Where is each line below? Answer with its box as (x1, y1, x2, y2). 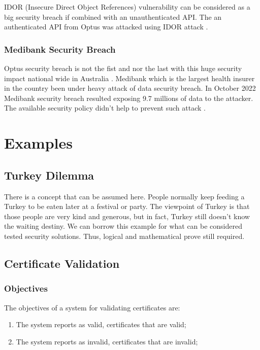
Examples (4, 132, 73, 153)
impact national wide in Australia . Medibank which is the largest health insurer (4, 73, 255, 83)
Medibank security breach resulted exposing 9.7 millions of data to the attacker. (4, 92, 253, 103)
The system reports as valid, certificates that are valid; (16, 319, 186, 330)
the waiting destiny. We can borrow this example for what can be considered (4, 221, 242, 231)
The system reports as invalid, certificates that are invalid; (16, 336, 198, 346)
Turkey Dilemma (4, 167, 94, 183)
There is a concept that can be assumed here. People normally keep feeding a (4, 191, 245, 201)
